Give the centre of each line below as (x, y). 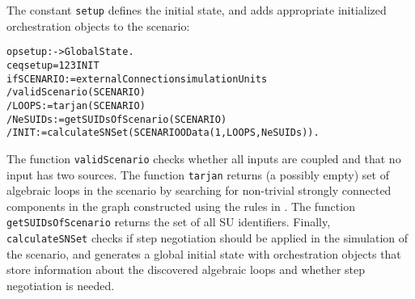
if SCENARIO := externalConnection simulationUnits (137, 79)
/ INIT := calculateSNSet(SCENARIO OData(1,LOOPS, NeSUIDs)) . (163, 133)
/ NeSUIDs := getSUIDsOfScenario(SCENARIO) (117, 119)
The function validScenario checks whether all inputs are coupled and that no (204, 158)
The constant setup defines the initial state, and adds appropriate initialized (197, 10)
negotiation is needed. (61, 285)
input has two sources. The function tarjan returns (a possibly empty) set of (198, 174)
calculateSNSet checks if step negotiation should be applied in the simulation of (207, 238)
